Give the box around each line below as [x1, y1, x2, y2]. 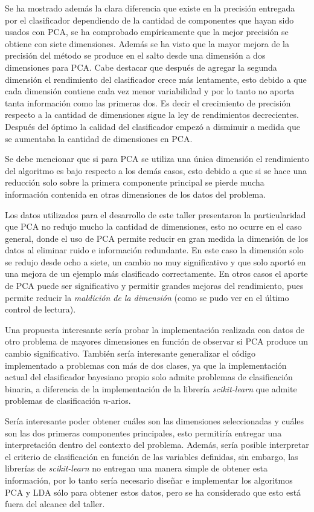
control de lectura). [5, 303, 76, 316]
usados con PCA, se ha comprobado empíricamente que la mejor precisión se [5, 25, 289, 38]
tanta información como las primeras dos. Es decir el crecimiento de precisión [5, 96, 291, 109]
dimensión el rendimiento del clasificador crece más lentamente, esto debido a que [5, 73, 307, 85]
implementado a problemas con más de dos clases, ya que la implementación [5, 358, 287, 371]
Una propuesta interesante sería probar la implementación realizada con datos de [5, 323, 304, 335]
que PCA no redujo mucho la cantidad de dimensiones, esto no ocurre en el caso [5, 220, 302, 233]
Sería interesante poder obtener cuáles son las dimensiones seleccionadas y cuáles [5, 415, 304, 427]
